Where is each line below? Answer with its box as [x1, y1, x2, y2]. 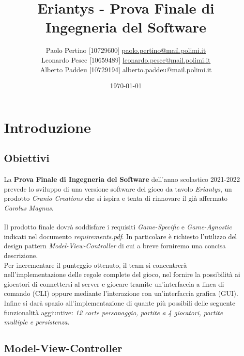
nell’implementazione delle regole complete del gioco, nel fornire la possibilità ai [4, 269, 240, 279]
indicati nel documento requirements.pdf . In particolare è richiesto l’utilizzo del [4, 231, 237, 241]
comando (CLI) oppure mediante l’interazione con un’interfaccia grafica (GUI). [4, 288, 238, 298]
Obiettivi [4, 150, 50, 165]
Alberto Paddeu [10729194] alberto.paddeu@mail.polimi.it [40, 64, 212, 74]
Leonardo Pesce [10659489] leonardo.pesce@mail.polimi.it [41, 54, 211, 65]
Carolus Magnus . [4, 203, 54, 213]
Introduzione [4, 117, 91, 137]
